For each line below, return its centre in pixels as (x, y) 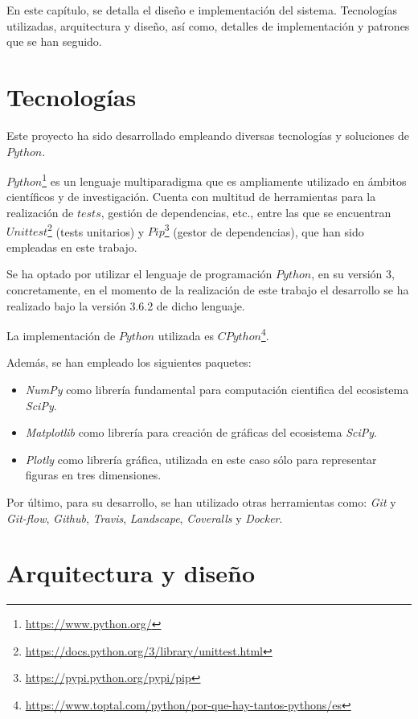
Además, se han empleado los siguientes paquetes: (129, 362)
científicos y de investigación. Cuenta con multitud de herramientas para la (191, 197)
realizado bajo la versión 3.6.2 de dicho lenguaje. (126, 305)
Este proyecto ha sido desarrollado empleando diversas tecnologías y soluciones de (208, 135)
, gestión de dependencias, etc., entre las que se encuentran (246, 212)
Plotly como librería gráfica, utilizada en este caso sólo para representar (201, 459)
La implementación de (61, 335)
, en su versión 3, (353, 274)
